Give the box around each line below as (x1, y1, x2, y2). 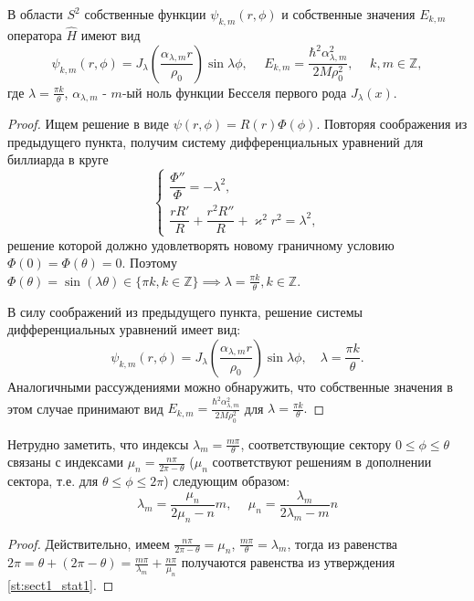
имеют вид (80, 26, 141, 45)
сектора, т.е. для (7, 471, 99, 490)
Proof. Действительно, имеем (7, 533, 170, 553)
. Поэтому (121, 253, 177, 272)
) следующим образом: (163, 471, 290, 490)
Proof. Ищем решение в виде (7, 114, 169, 133)
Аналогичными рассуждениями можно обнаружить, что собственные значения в (7, 376, 453, 395)
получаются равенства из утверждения (181, 553, 395, 572)
